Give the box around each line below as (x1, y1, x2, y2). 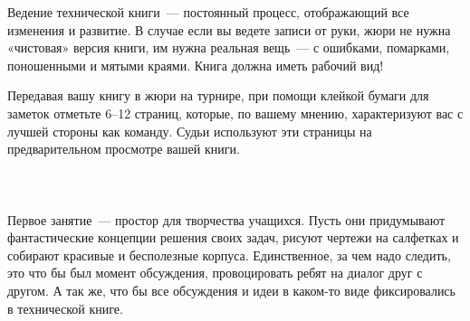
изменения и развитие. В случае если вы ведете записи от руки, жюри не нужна (7, 20, 451, 39)
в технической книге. (7, 298, 123, 317)
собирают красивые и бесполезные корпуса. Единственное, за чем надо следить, (7, 245, 451, 264)
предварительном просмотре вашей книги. (7, 139, 240, 158)
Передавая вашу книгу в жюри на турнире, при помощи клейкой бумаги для (7, 86, 429, 105)
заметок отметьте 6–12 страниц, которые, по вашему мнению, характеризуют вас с (7, 103, 464, 122)
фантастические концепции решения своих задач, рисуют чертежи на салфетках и (7, 228, 459, 247)
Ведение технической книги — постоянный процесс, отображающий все (7, 3, 409, 21)
